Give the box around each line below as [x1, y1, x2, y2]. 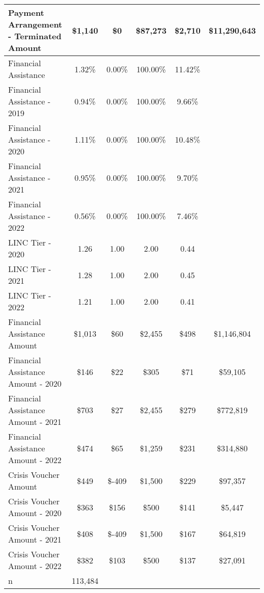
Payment [8, 7, 44, 18]
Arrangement [8, 18, 62, 30]
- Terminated [8, 30, 61, 42]
